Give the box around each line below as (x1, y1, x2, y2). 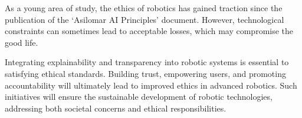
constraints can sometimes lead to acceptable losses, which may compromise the (5, 25, 294, 37)
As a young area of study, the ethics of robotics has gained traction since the (5, 2, 283, 14)
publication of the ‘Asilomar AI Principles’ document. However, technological (5, 13, 284, 25)
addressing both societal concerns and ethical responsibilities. (5, 102, 226, 114)
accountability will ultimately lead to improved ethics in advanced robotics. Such (5, 79, 297, 91)
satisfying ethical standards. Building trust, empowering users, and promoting (5, 67, 286, 79)
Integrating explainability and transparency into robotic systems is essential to (5, 56, 289, 68)
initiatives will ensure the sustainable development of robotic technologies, (5, 90, 273, 103)
